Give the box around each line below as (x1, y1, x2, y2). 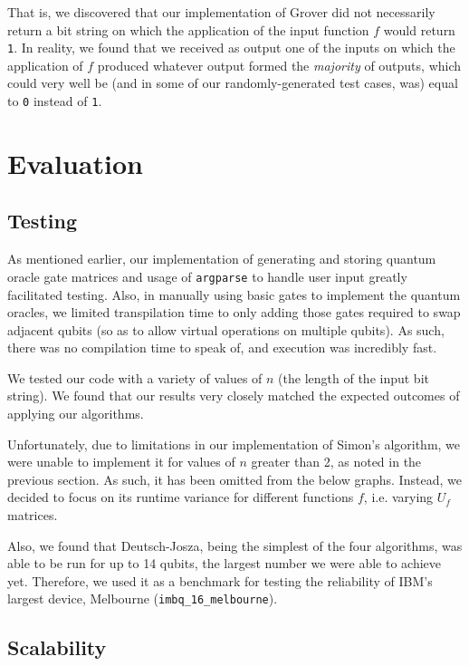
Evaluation (7, 144, 143, 181)
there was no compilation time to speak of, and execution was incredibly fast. (7, 338, 437, 357)
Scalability (7, 633, 107, 661)
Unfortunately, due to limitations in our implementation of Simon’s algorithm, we (7, 434, 461, 453)
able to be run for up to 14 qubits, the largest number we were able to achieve (7, 554, 442, 573)
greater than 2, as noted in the (251, 452, 422, 471)
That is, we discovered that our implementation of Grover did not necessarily (7, 3, 435, 21)
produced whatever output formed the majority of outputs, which (97, 55, 462, 74)
